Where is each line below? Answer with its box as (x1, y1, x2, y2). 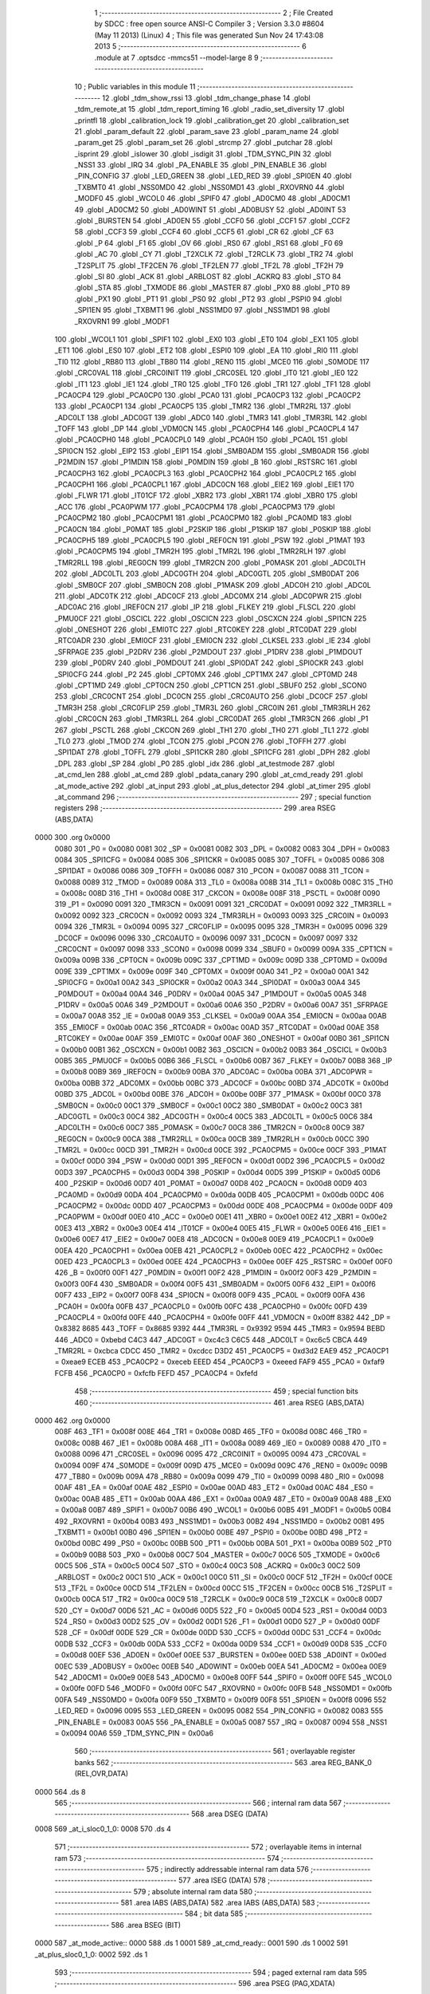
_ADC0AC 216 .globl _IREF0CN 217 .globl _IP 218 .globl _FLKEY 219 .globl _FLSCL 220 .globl (54, 602, 356, 612)
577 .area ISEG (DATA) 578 (178, 1875, 267, 1886)
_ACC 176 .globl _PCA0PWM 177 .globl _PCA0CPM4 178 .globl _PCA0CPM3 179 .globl (54, 502, 335, 511)
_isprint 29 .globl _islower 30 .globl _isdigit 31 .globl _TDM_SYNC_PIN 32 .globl (74, 148, 332, 159)
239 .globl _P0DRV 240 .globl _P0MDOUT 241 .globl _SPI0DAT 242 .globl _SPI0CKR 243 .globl (54, 658, 364, 668)
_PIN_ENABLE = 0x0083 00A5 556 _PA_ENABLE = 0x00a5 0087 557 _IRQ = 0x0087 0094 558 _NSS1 (54, 1717, 388, 1727)
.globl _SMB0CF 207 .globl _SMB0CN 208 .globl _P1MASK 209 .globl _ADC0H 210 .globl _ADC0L (54, 580, 372, 589)
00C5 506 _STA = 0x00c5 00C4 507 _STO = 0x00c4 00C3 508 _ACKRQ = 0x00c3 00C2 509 (54, 1561, 361, 1570)
